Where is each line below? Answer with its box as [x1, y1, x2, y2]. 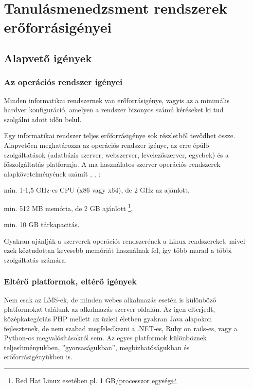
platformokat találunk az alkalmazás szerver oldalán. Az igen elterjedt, [4, 304, 215, 314]
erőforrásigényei [4, 17, 112, 37]
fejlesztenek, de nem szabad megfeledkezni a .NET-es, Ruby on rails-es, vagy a [4, 323, 237, 333]
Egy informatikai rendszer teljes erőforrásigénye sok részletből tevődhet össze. [4, 130, 235, 141]
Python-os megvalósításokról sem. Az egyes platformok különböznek [4, 333, 207, 343]
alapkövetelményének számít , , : [4, 168, 101, 178]
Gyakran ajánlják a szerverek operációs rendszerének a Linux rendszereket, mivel [4, 235, 245, 246]
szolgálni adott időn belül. [4, 114, 82, 124]
